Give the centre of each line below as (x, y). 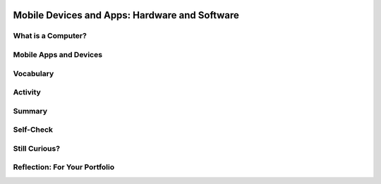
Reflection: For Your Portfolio (64, 167)
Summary (30, 111)
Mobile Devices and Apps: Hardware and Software (126, 15)
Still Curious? (36, 148)
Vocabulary (34, 73)
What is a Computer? (50, 36)
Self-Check (33, 130)
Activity (27, 92)
